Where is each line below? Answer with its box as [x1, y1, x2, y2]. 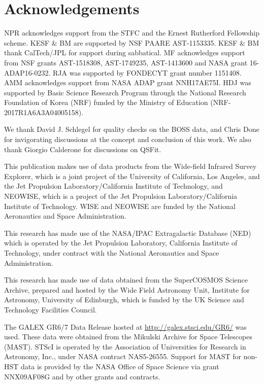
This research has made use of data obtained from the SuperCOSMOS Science [4, 274, 248, 285]
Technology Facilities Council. [4, 304, 97, 314]
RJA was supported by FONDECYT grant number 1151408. [53, 67, 242, 78]
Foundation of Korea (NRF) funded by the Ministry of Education [4, 97, 208, 108]
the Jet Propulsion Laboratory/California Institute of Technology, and [4, 181, 223, 191]
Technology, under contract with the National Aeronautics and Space [4, 248, 219, 258]
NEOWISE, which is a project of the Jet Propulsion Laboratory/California [4, 191, 238, 201]
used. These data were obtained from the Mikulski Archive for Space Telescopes [4, 331, 252, 342]
